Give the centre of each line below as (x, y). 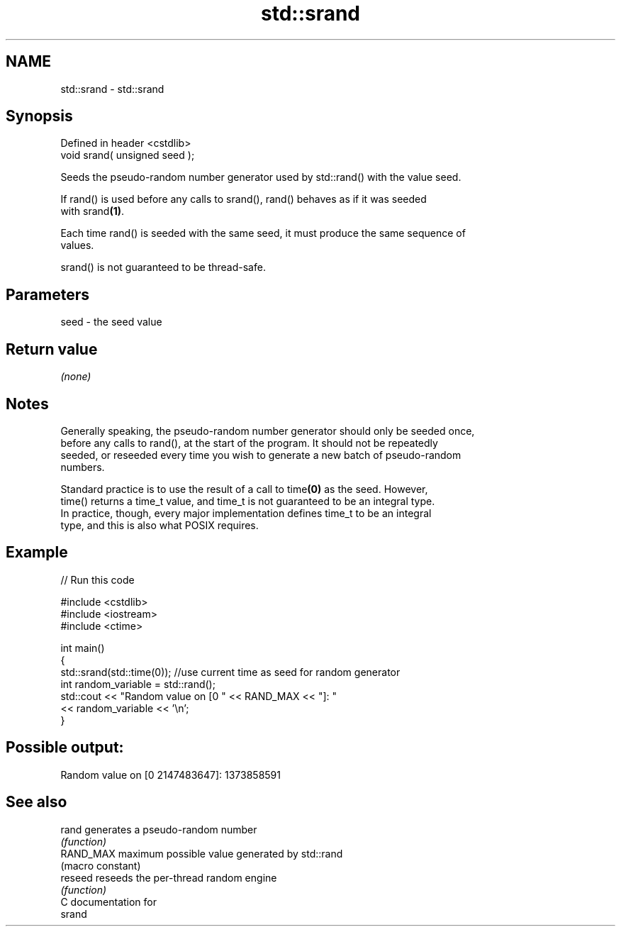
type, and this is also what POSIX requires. (160, 525)
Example (37, 553)
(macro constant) (101, 865)
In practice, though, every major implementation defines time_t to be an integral (246, 513)
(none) (76, 377)
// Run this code (97, 579)
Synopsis (39, 116)
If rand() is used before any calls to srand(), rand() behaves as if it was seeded (244, 199)
